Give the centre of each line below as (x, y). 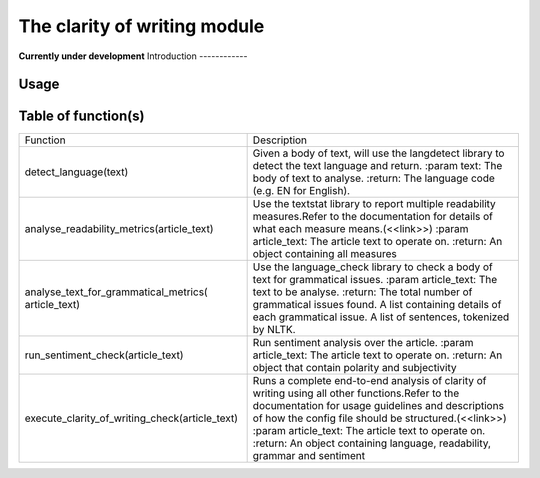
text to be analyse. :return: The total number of (362, 292)
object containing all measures (324, 254)
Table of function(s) (81, 116)
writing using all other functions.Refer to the (356, 393)
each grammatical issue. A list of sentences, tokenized (381, 317)
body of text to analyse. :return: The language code (373, 178)
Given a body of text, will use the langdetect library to (378, 153)
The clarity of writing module (141, 26)
